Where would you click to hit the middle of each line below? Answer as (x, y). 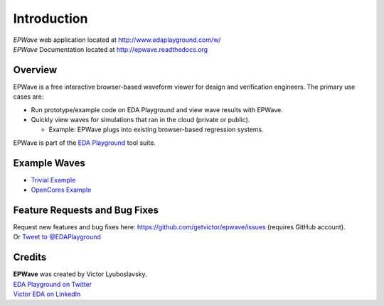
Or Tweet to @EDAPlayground (57, 237)
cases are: (28, 97)
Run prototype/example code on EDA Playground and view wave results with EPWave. (157, 109)
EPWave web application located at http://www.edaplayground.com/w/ (117, 40)
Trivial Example (53, 180)
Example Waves (49, 163)
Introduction (50, 18)
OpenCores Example (61, 190)
